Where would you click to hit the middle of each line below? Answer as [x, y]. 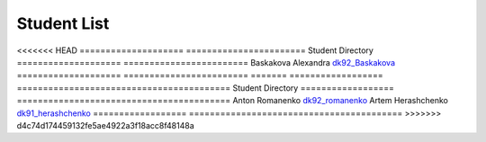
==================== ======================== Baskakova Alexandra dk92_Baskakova [206, 62]
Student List [63, 23]
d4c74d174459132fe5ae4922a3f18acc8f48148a [105, 125]
